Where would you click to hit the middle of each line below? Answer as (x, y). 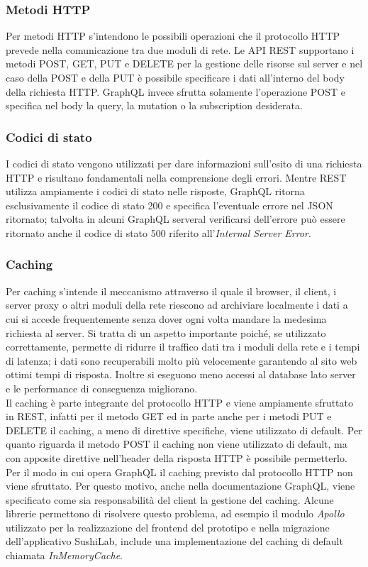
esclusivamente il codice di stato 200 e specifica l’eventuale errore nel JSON (169, 205)
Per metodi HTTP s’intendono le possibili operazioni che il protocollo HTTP (173, 36)
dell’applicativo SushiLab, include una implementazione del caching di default (174, 541)
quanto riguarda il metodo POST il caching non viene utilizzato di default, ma (177, 444)
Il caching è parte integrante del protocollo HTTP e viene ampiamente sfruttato (180, 402)
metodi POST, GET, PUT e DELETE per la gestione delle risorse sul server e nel (184, 64)
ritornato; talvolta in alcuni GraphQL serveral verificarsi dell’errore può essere (175, 219)
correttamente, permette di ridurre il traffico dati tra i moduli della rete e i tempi (183, 347)
